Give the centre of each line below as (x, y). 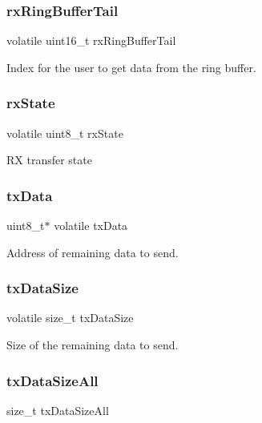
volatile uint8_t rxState (65, 133)
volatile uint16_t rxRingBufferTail (91, 40)
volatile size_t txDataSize (70, 318)
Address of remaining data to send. (93, 252)
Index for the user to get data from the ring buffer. (131, 67)
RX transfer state (49, 160)
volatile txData (91, 226)
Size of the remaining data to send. (93, 345)
